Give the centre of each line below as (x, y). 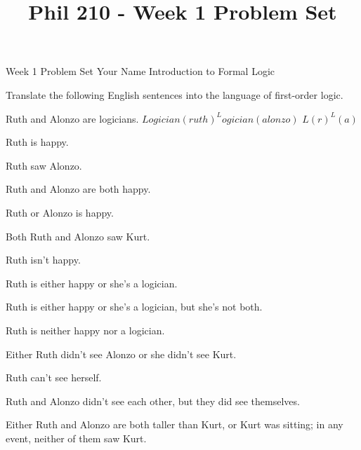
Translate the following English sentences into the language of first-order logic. (175, 94)
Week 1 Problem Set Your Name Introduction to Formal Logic (140, 71)
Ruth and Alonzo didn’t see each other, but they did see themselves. (153, 401)
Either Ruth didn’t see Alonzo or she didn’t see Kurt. (121, 354)
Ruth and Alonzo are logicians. (72, 118)
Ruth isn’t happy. (43, 260)
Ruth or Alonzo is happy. (60, 212)
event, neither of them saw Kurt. (76, 438)
